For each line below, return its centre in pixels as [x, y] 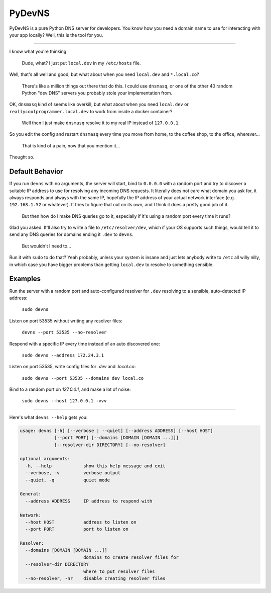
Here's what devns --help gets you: [48, 417]
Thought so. [22, 157]
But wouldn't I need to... [46, 246]
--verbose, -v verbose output [73, 473]
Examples [25, 279]
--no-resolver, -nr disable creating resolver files [95, 579]
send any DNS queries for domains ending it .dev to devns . [72, 234]
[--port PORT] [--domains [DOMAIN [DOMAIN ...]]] [117, 438]
